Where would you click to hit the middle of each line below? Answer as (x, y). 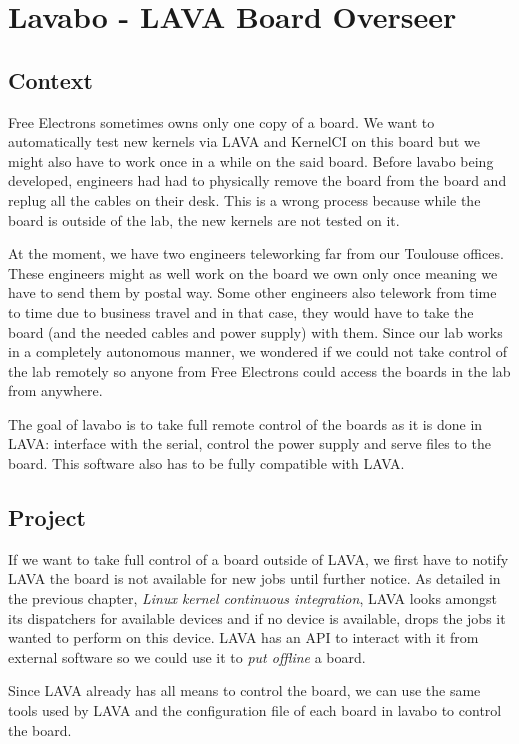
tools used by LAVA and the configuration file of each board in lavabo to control (255, 710)
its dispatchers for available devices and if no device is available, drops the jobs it (257, 617)
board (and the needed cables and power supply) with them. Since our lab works (255, 331)
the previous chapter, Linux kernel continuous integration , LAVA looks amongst (253, 598)
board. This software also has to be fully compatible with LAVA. (206, 463)
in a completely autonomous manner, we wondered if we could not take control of (258, 351)
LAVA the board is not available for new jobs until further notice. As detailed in (254, 578)
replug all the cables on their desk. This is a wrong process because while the (244, 199)
